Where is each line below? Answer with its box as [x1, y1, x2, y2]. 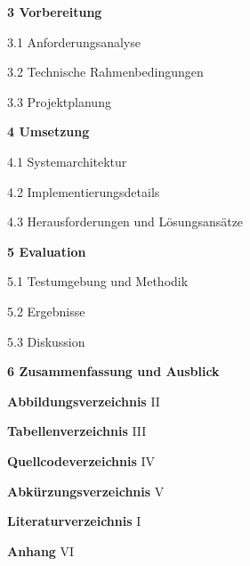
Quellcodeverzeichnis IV [7, 451, 156, 470]
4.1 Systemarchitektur [7, 152, 127, 170]
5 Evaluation [7, 242, 86, 260]
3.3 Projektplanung [7, 92, 111, 111]
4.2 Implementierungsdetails [7, 182, 160, 201]
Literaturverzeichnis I [7, 512, 141, 530]
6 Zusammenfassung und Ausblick [7, 362, 220, 381]
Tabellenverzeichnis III [7, 422, 147, 440]
